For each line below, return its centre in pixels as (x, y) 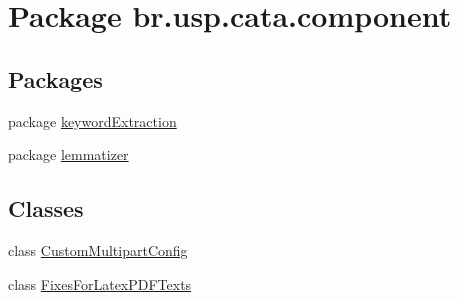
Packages (55, 78)
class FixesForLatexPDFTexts (100, 283)
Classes (46, 208)
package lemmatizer (68, 154)
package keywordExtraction (92, 120)
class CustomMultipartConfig (98, 249)
